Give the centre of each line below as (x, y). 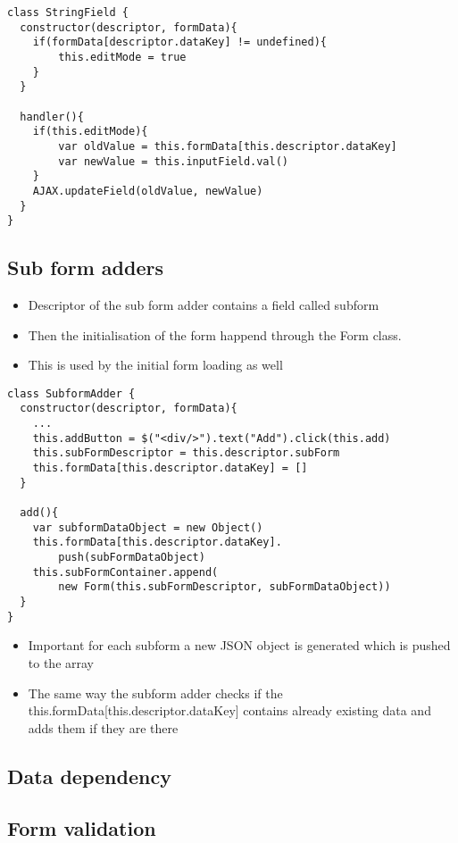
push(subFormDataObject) (132, 558)
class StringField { (68, 13)
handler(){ (52, 117)
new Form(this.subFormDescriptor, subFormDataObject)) (225, 587)
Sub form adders (85, 267)
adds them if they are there (103, 727)
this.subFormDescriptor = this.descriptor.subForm (186, 453)
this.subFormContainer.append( (125, 572)
